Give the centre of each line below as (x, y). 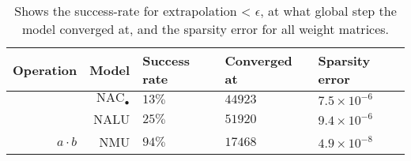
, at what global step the (328, 11)
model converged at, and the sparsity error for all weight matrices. (205, 29)
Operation (45, 69)
